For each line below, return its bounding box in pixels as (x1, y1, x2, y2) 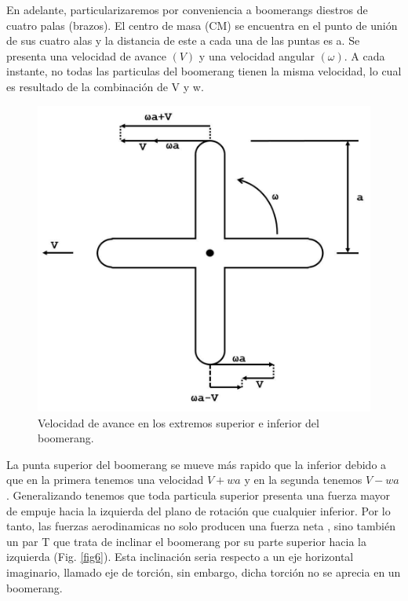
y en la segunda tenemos (244, 471, 362, 488)
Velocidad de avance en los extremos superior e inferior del (38, 414, 319, 431)
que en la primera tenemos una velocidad (6, 471, 204, 488)
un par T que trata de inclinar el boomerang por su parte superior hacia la (6, 533, 367, 549)
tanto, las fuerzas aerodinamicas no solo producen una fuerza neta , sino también (6, 518, 395, 534)
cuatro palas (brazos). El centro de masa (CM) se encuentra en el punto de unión (6, 16, 398, 33)
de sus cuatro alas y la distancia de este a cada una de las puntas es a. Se (6, 32, 360, 49)
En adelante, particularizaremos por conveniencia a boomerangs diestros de (6, 2, 368, 17)
